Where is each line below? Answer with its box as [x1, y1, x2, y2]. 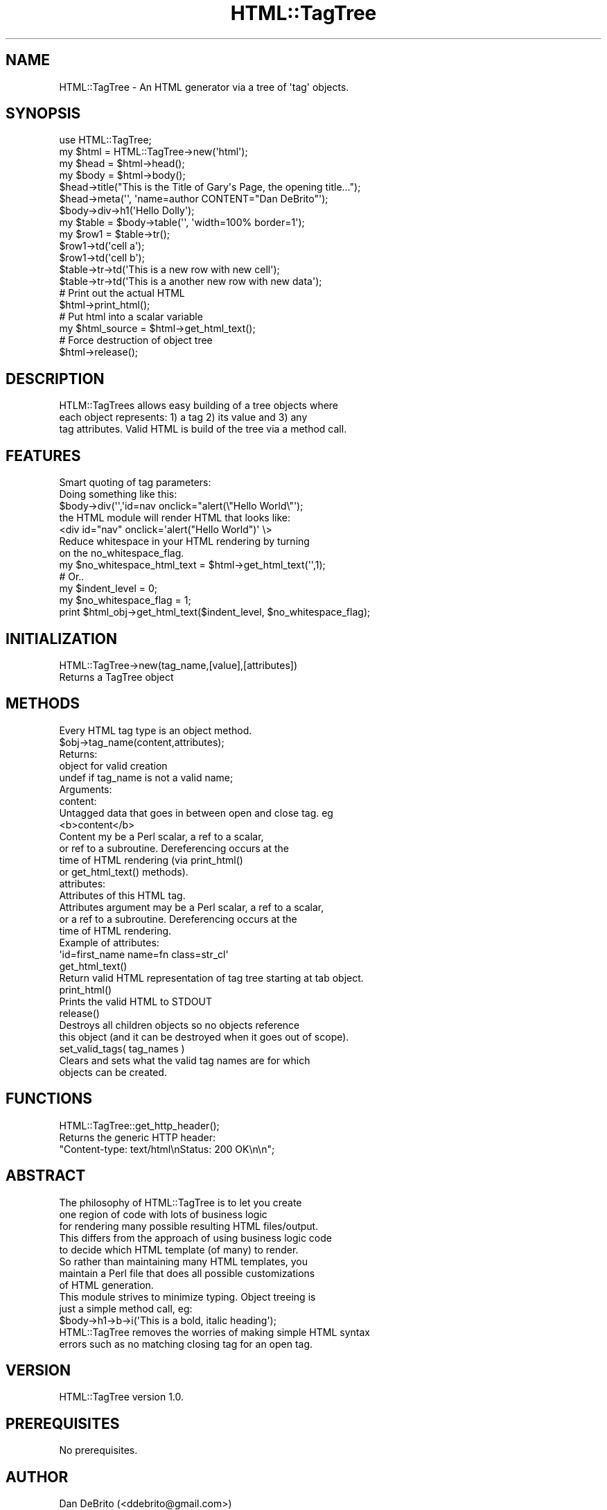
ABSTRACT [6, 1167, 86, 1185]
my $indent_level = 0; [59, 582, 157, 595]
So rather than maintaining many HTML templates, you [59, 1255, 308, 1267]
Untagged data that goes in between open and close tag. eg [59, 806, 333, 819]
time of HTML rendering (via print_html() [59, 853, 243, 866]
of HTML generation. [59, 1278, 154, 1291]
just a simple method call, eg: [59, 1302, 193, 1314]
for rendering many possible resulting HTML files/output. [59, 1220, 319, 1232]
